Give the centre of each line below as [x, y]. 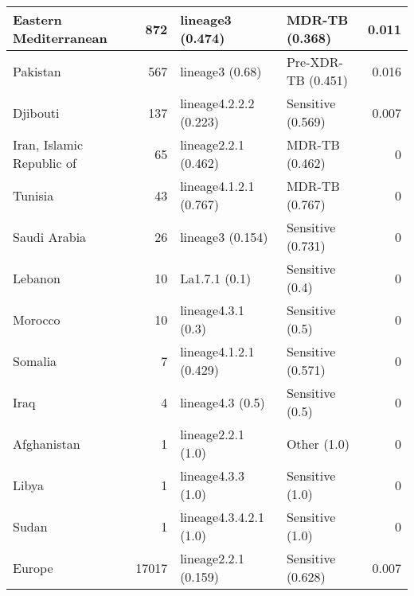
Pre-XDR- [314, 62]
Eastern [37, 19]
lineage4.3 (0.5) [223, 402]
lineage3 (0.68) [221, 71]
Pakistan [37, 71]
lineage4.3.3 [213, 475]
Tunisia [33, 195]
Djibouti [36, 112]
